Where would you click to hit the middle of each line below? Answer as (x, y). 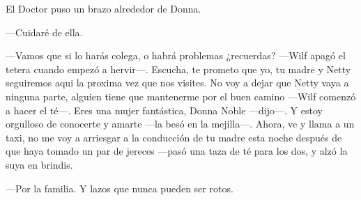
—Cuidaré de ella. (44, 32)
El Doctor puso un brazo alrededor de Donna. (103, 8)
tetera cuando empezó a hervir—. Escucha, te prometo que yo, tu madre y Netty (178, 69)
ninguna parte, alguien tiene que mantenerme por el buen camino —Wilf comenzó (181, 96)
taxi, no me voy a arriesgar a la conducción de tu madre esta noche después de (174, 137)
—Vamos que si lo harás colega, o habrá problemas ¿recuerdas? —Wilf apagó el (176, 55)
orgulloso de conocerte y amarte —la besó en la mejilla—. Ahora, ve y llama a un (180, 124)
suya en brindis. (39, 164)
